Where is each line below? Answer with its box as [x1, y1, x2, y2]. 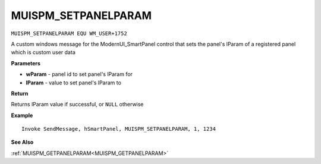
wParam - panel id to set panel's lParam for [26, 71, 133, 78]
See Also [11, 138, 34, 146]
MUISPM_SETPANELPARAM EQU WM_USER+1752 [11, 30, 127, 37]
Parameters [11, 59, 41, 67]
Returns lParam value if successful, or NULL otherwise [11, 101, 144, 108]
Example [11, 112, 33, 119]
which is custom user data [11, 49, 75, 56]
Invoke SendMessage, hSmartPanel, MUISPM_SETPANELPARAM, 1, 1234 [21, 125, 216, 133]
